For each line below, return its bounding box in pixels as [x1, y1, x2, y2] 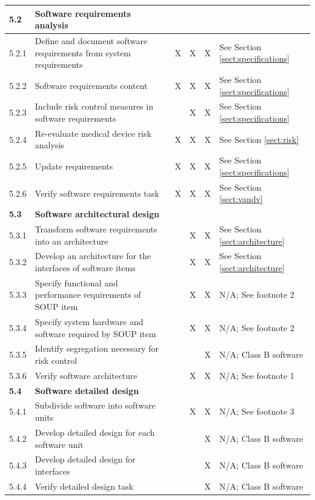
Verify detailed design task [35, 479, 134, 492]
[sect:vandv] [219, 192, 263, 205]
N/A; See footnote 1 [219, 369, 294, 381]
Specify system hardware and [35, 315, 144, 327]
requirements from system [35, 46, 131, 59]
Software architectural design [35, 208, 159, 220]
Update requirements [35, 160, 113, 173]
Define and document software [35, 34, 148, 47]
